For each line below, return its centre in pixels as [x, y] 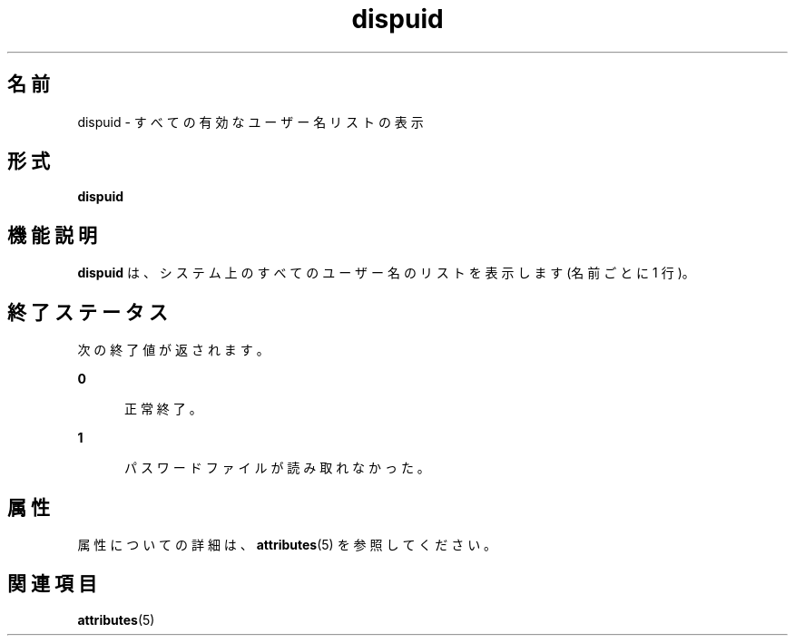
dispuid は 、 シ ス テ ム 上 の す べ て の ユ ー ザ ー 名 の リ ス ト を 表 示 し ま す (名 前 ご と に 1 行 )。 [386, 273]
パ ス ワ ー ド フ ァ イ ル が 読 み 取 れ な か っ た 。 [277, 468]
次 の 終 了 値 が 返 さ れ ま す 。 [173, 350]
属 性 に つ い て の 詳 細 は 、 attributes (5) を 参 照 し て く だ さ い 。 [287, 544]
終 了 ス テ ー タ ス [88, 312]
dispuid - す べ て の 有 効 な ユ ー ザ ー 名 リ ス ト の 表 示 [250, 122]
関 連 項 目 [52, 584]
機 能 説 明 [52, 235]
